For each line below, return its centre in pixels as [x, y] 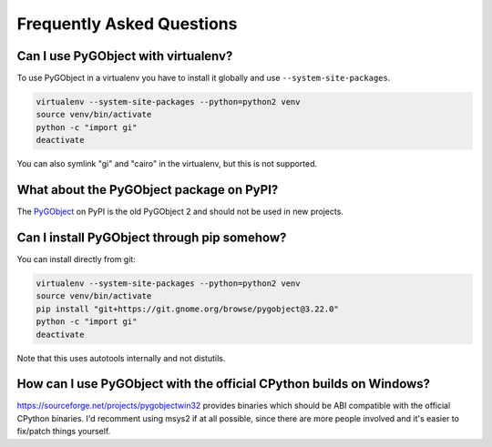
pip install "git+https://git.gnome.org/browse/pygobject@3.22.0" [187, 309]
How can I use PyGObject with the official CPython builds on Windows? [224, 384]
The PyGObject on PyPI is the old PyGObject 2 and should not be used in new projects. [180, 212]
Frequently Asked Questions [127, 24]
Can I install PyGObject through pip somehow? [152, 237]
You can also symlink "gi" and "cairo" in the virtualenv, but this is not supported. [167, 164]
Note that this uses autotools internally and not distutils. [121, 358]
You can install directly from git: [76, 259]
